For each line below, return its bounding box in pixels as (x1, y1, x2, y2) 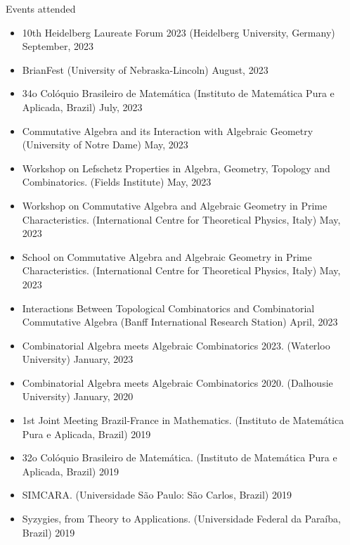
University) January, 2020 (22, 389, 134, 404)
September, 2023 (22, 39, 93, 53)
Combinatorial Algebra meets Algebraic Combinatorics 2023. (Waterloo (22, 338, 330, 352)
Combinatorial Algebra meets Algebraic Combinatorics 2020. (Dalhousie (22, 375, 333, 390)
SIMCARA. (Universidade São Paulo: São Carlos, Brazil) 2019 (22, 487, 292, 502)
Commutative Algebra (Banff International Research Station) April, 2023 (22, 314, 338, 329)
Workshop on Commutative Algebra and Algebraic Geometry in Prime (22, 198, 328, 212)
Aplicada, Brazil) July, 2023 (22, 99, 143, 114)
